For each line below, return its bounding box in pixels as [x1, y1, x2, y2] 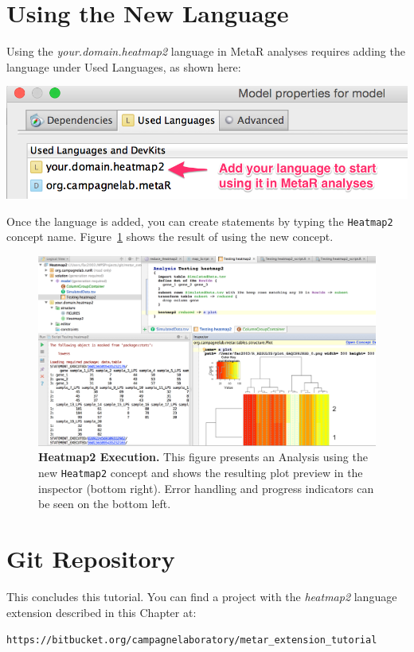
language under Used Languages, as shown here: [6, 58, 241, 75]
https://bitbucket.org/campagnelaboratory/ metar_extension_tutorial [6, 635, 377, 646]
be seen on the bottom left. [38, 495, 171, 512]
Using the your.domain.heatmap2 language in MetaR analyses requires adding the [6, 43, 405, 60]
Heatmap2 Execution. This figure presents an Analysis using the [38, 448, 368, 465]
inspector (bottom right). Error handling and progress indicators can [38, 479, 374, 496]
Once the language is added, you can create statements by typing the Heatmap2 [6, 212, 393, 229]
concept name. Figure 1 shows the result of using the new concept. [6, 228, 334, 245]
